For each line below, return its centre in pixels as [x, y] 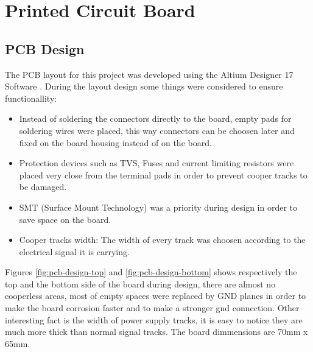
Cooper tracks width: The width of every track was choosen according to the [162, 240]
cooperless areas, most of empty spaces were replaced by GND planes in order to [156, 296]
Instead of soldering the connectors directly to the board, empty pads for [155, 118]
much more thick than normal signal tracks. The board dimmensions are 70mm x [156, 332]
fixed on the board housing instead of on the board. [115, 142]
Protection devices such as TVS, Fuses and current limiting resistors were [156, 163]
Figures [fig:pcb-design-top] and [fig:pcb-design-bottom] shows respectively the [151, 272]
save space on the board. [65, 219]
